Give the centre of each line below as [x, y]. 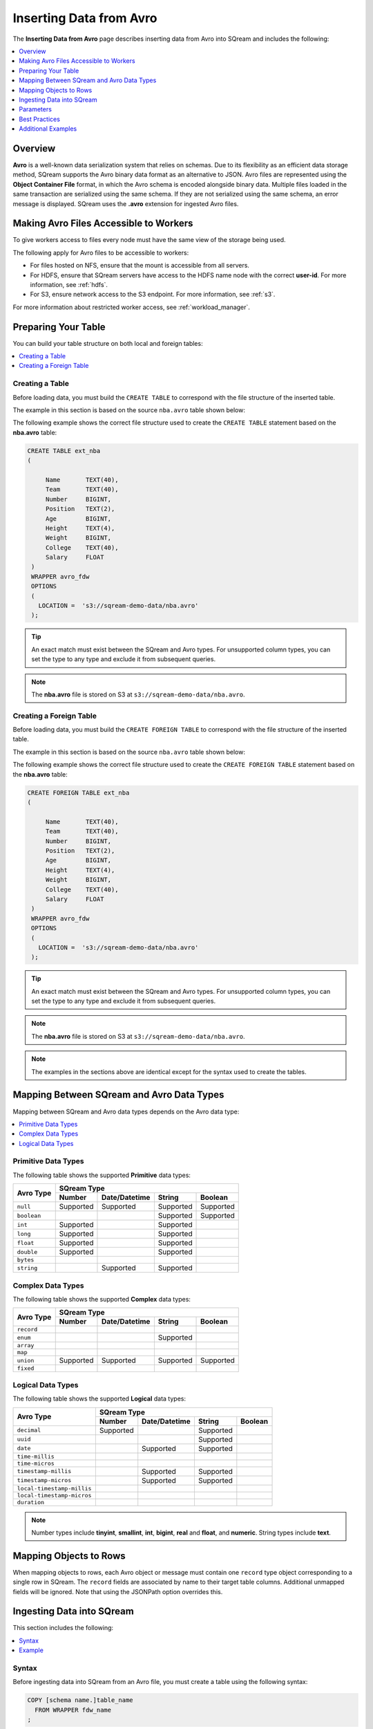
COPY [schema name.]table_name [80, 1700]
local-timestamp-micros [54, 1495]
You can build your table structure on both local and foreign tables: [108, 343]
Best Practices [39, 119]
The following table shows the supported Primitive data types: [102, 1175]
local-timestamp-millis [54, 1488]
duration [31, 1502]
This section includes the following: [63, 1628]
